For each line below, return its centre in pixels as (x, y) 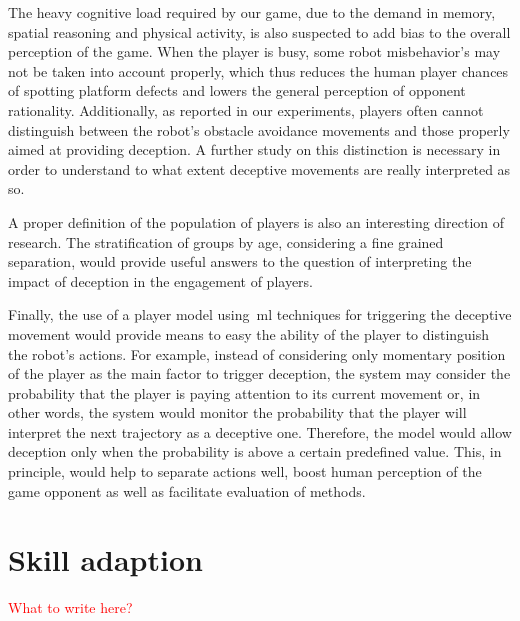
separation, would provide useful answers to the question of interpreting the (240, 261)
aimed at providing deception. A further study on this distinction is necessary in (254, 149)
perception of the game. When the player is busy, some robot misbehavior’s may (254, 51)
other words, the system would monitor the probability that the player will (237, 412)
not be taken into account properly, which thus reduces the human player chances (258, 70)
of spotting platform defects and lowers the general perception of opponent (237, 90)
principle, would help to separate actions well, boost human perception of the (245, 471)
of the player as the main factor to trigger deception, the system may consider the (259, 373)
